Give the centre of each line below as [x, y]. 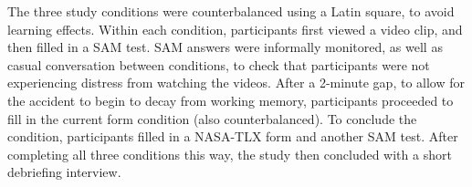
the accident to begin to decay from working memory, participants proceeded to [231, 100]
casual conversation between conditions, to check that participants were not [219, 64]
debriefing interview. [64, 172]
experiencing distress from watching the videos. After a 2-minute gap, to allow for [236, 83]
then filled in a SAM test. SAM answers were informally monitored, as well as [225, 47]
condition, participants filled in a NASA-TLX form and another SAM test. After [233, 136]
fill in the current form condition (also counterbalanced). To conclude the [212, 118]
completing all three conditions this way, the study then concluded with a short [230, 154]
